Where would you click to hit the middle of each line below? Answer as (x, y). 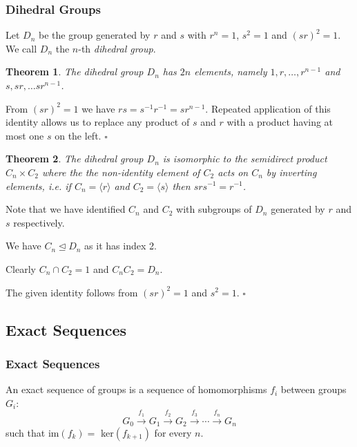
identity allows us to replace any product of (98, 122)
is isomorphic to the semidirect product (245, 159)
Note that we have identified (66, 209)
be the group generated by (95, 35)
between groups (313, 389)
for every (173, 432)
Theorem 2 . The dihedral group (75, 159)
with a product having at (280, 122)
